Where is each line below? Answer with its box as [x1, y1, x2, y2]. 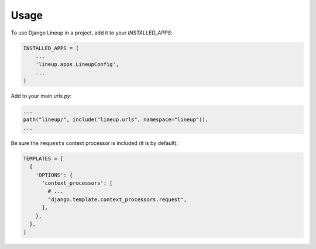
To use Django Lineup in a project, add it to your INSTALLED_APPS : [11, 29, 173, 36]
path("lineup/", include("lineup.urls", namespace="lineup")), [23, 116, 209, 123]
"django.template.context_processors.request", [47, 196, 187, 203]
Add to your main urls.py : [11, 92, 72, 99]
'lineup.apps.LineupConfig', [35, 61, 119, 68]
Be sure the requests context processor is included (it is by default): [11, 139, 178, 146]
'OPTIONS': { [35, 171, 73, 178]
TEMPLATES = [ [23, 155, 64, 162]
